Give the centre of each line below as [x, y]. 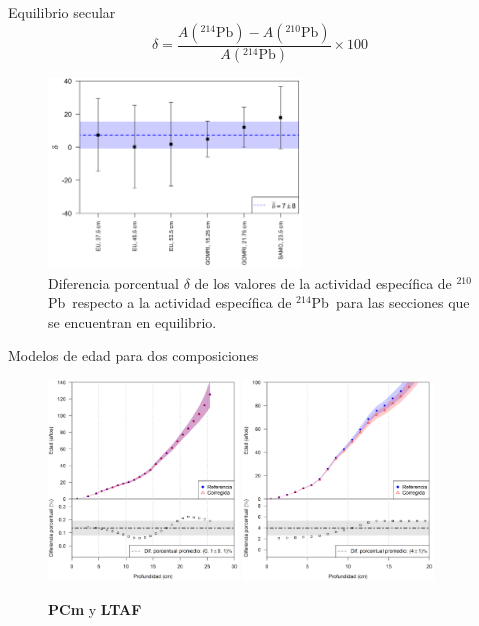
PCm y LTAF [95, 608]
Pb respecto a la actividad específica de [170, 302]
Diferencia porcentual [113, 282]
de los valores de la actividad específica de [323, 282]
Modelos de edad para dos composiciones [133, 355]
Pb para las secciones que [390, 302]
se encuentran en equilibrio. [132, 321]
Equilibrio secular [62, 12]
